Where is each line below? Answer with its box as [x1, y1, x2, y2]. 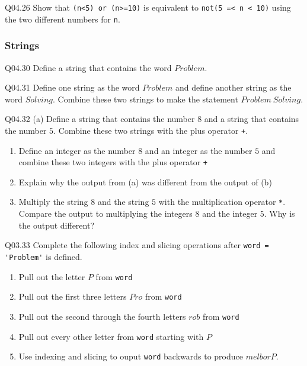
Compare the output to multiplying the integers [18, 207, 193, 220]
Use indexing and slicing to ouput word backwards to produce [18, 350, 243, 362]
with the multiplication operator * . [158, 195, 286, 208]
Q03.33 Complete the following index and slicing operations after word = [5, 239, 269, 251]
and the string [97, 195, 149, 208]
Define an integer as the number [18, 144, 136, 156]
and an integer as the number [145, 144, 252, 156]
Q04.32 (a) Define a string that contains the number [5, 113, 195, 125]
